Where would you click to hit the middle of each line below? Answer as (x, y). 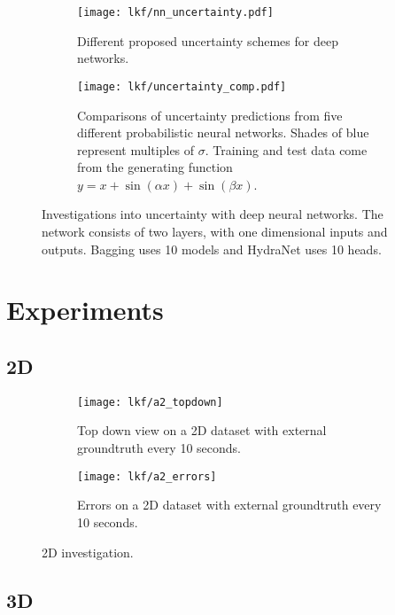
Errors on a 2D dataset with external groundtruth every (229, 505)
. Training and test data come (286, 149)
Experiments (85, 310)
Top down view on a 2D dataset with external (202, 430)
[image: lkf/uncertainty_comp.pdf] (182, 86)
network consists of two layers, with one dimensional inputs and (215, 232)
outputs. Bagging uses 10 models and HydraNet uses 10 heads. (212, 249)
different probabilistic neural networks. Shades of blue (223, 132)
